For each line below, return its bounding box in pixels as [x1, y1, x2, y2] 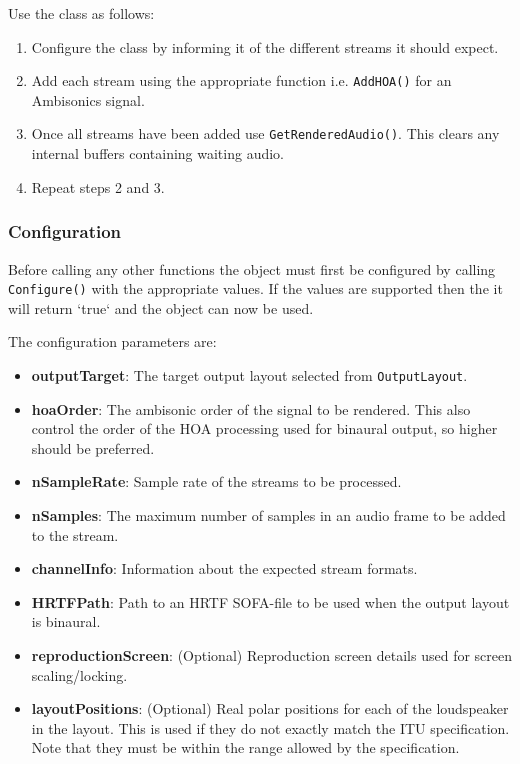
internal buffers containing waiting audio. [31, 143, 284, 164]
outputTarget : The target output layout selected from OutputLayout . [31, 364, 468, 385]
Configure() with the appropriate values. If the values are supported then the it [8, 278, 503, 299]
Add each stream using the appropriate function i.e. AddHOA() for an [31, 70, 452, 91]
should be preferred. [31, 437, 155, 458]
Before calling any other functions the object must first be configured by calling [8, 258, 496, 279]
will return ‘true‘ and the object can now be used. [8, 297, 314, 318]
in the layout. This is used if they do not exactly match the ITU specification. [31, 717, 510, 738]
